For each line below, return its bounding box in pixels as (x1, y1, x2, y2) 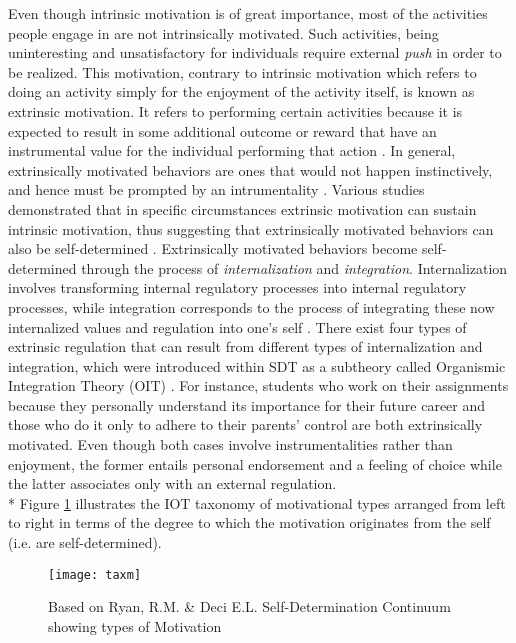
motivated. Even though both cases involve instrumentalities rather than (8, 434, 453, 455)
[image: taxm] (48, 567, 142, 582)
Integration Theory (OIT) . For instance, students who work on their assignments (8, 375, 509, 396)
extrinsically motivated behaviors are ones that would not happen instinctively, (8, 159, 493, 180)
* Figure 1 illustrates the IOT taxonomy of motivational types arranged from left (8, 492, 506, 513)
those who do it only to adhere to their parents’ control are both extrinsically (8, 414, 483, 435)
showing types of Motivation (48, 615, 222, 636)
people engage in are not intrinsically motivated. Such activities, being (8, 22, 439, 43)
